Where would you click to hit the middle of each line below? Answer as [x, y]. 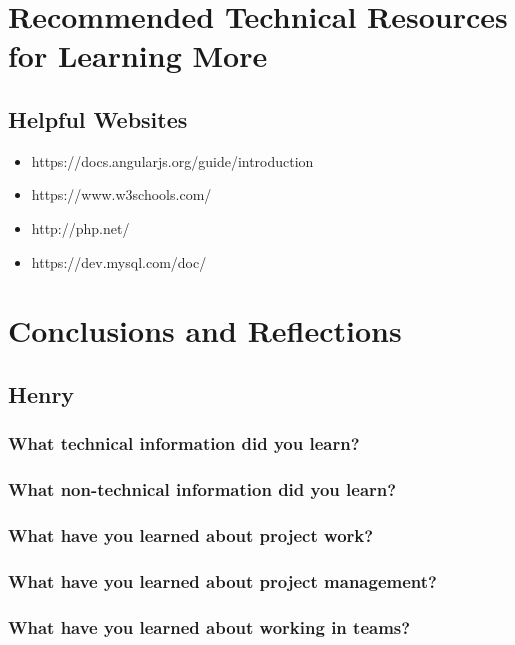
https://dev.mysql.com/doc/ [119, 261]
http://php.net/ [80, 227]
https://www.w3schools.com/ [121, 194]
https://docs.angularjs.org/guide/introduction [172, 160]
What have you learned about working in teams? [209, 626]
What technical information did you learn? [184, 443]
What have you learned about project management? [222, 580]
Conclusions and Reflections [205, 330]
